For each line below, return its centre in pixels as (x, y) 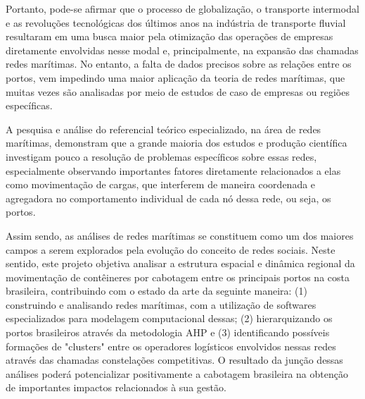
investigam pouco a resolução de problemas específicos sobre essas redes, (161, 156)
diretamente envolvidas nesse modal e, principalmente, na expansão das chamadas (182, 50)
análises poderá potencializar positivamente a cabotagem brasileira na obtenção (177, 373)
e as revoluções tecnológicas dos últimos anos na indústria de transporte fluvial (176, 22)
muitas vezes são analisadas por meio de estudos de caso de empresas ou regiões (178, 91)
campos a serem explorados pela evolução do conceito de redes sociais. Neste (171, 249)
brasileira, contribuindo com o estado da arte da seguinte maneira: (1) (156, 291)
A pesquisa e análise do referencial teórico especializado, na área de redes (164, 129)
